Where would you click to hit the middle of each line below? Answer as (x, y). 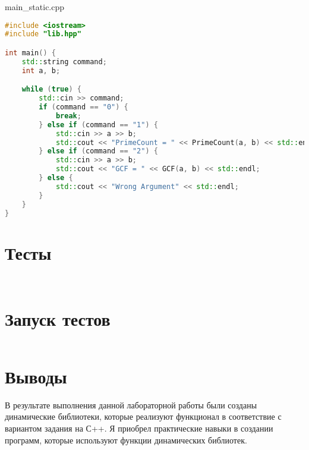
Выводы (36, 376)
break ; (68, 116)
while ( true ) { (51, 89)
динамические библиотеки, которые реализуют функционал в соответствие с (143, 416)
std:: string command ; (64, 62)
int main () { (30, 53)
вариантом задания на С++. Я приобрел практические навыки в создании (139, 428)
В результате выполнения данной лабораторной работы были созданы (131, 405)
